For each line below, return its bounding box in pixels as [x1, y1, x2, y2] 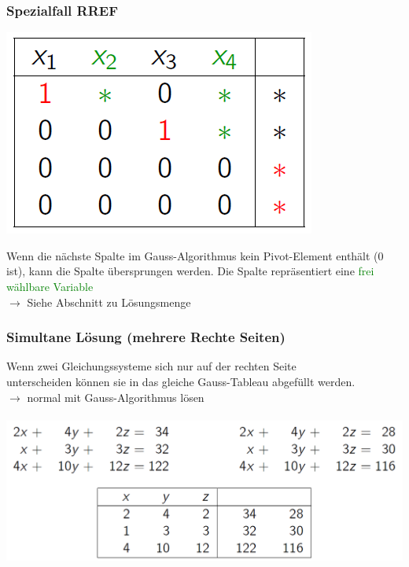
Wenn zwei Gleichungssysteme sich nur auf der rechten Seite [6, 358, 297, 374]
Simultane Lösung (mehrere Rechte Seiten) [6, 327, 286, 347]
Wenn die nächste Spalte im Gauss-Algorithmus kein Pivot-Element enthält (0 [6, 247, 384, 263]
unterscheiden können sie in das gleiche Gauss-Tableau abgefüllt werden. [6, 374, 356, 389]
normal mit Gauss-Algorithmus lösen [27, 388, 204, 405]
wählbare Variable [6, 278, 94, 294]
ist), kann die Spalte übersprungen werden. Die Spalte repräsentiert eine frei [6, 263, 374, 279]
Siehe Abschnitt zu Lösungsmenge [27, 293, 191, 310]
